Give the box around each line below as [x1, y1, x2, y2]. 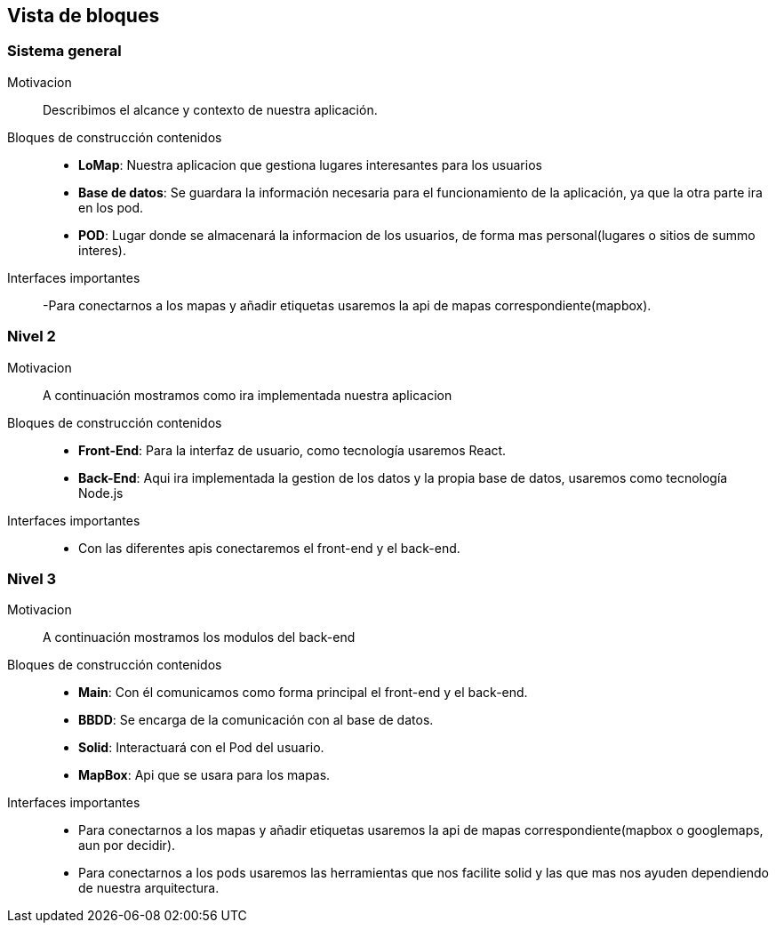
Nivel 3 [7, 569, 57, 588]
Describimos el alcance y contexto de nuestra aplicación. [43, 101, 378, 117]
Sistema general [7, 42, 122, 60]
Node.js [78, 485, 124, 501]
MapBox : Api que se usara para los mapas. [78, 767, 331, 783]
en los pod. [78, 199, 144, 215]
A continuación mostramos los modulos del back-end [43, 629, 356, 645]
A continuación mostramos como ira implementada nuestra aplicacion [43, 387, 452, 403]
